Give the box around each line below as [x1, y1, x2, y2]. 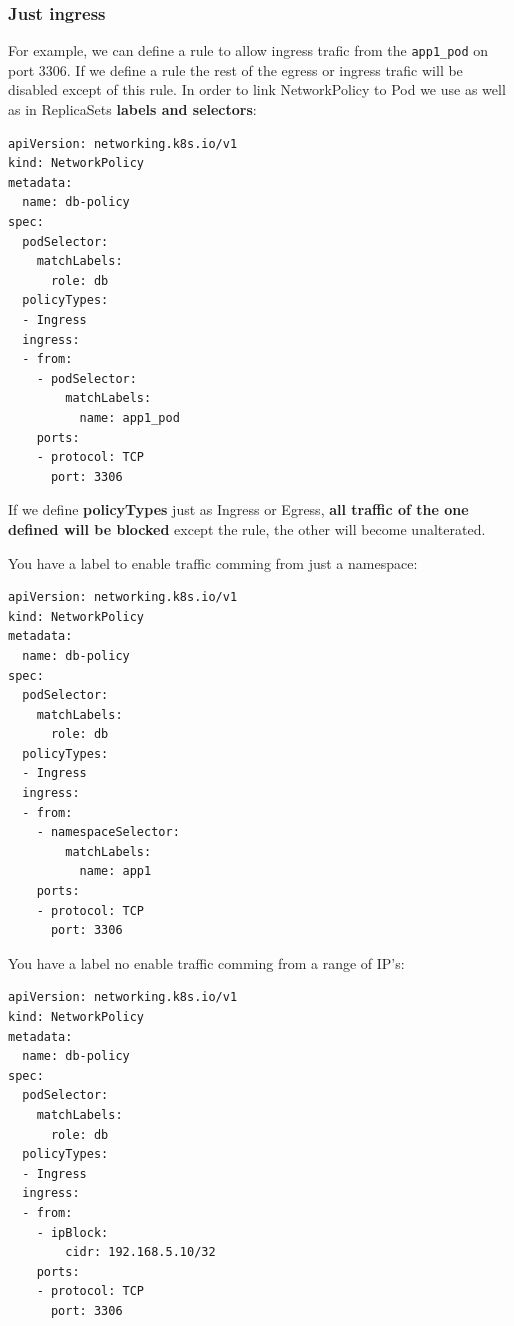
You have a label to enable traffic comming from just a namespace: [8, 552, 418, 573]
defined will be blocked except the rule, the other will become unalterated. [8, 518, 486, 539]
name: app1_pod [79, 410, 180, 425]
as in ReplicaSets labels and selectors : [8, 99, 257, 120]
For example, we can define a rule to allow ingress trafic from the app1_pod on [8, 40, 489, 61]
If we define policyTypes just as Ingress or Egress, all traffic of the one [8, 499, 469, 520]
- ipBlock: [36, 1225, 109, 1240]
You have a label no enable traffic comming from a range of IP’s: [8, 952, 405, 973]
